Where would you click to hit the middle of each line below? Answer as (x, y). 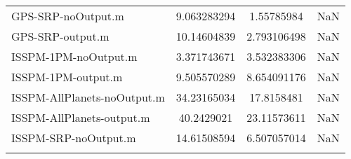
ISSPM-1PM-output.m (67, 77)
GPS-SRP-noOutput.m (68, 16)
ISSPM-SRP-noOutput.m (74, 138)
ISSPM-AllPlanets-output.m (81, 117)
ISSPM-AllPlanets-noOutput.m (88, 97)
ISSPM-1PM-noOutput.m (74, 56)
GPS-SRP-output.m (60, 36)
